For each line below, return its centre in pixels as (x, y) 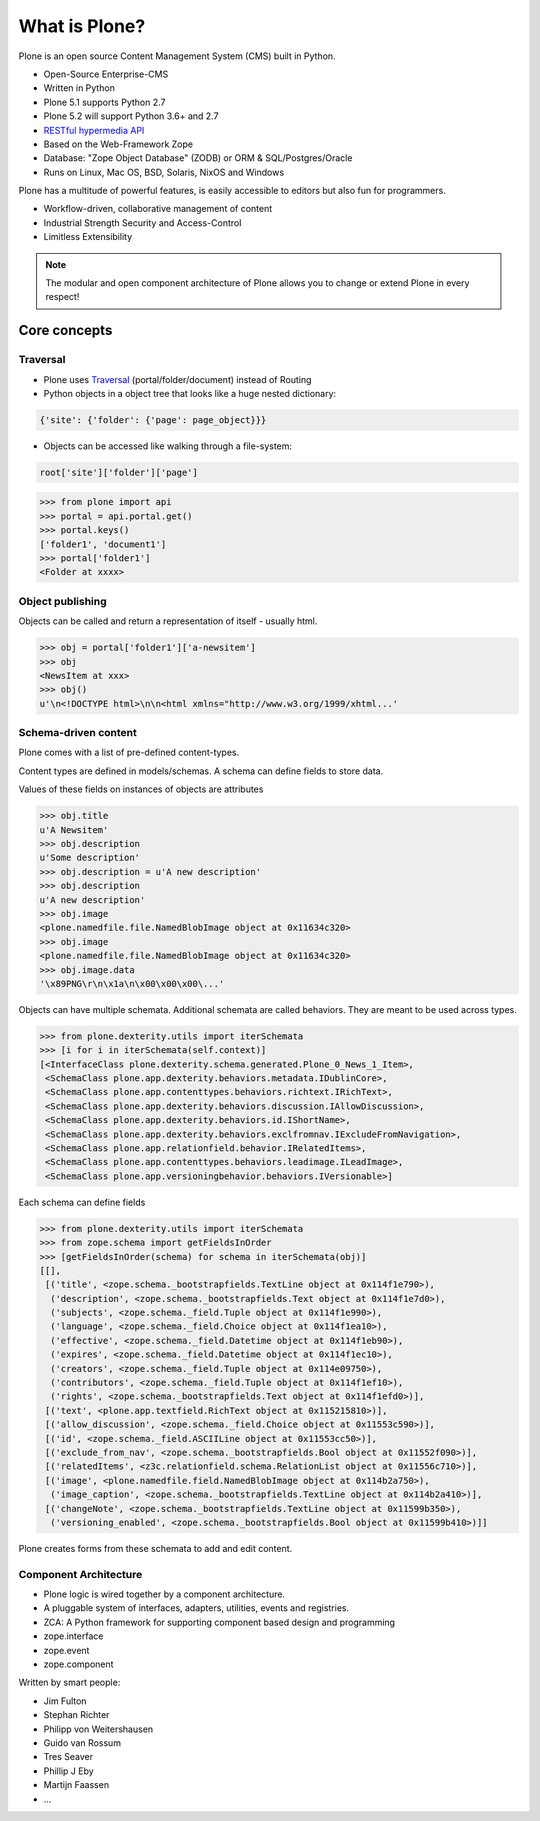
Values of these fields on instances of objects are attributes (141, 789)
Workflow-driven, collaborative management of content (158, 209)
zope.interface (73, 1636)
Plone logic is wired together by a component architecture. (164, 1594)
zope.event (66, 1650)
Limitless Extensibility (88, 237)
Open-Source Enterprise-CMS (106, 74)
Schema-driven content (77, 733)
